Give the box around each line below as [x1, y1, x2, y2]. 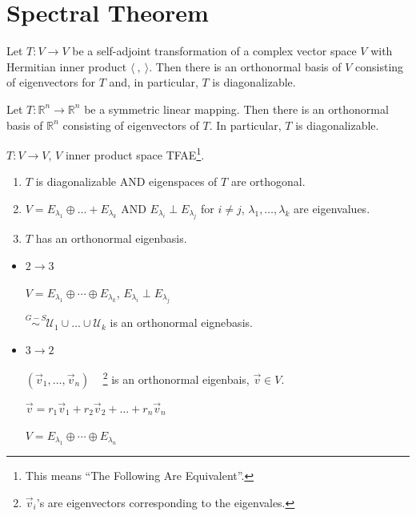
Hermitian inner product [6, 58, 127, 75]
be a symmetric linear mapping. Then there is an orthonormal [84, 100, 389, 117]
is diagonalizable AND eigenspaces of [35, 173, 218, 190]
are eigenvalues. [294, 200, 370, 216]
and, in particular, [109, 74, 198, 91]
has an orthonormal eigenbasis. [35, 230, 187, 247]
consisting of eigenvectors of [62, 116, 199, 133]
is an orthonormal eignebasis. [110, 314, 253, 331]
